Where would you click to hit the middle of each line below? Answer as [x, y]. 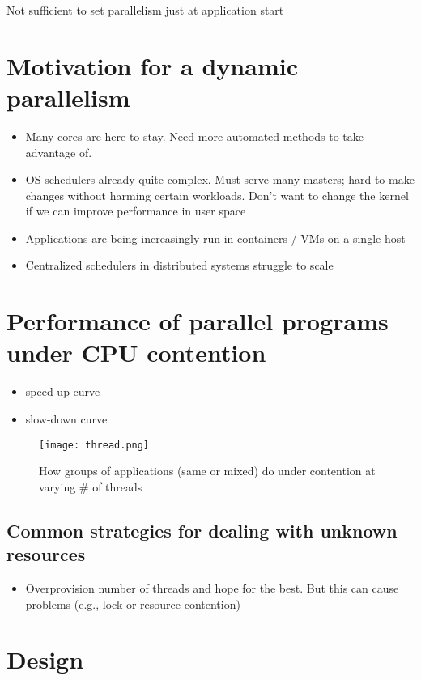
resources [46, 554]
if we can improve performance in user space [136, 211]
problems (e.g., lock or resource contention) [133, 603]
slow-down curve [66, 418]
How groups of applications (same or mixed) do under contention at [207, 471]
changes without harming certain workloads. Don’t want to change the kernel [217, 195]
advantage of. [59, 152]
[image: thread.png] [94, 445]
